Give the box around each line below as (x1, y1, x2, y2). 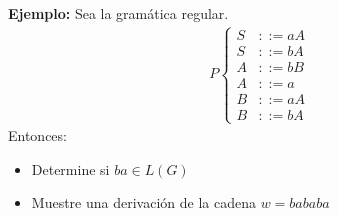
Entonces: (8, 125, 67, 146)
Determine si (31, 158, 110, 179)
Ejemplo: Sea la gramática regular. (8, 3, 229, 23)
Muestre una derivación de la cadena (31, 192, 256, 213)
